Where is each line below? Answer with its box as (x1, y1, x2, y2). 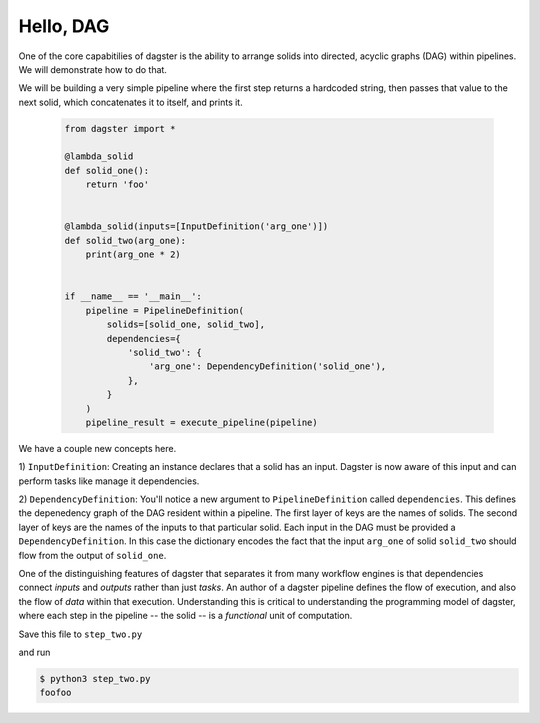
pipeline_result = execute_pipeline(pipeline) (85, 416, 319, 428)
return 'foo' (85, 179, 150, 190)
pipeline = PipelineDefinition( (85, 305, 245, 316)
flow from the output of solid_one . (18, 549, 167, 561)
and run (18, 646, 51, 658)
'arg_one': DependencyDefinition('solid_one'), (148, 361, 387, 372)
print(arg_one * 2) (85, 249, 182, 260)
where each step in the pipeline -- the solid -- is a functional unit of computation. (18, 610, 353, 622)
